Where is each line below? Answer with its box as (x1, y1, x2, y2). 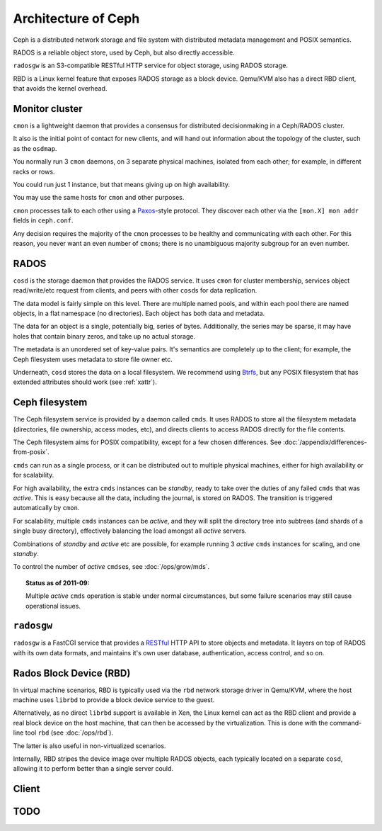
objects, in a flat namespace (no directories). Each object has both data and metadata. (13, 309, 265, 317)
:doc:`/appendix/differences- (283, 438, 367, 446)
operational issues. (25, 601, 81, 610)
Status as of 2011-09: (25, 578, 90, 587)
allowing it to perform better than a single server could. (13, 764, 173, 773)
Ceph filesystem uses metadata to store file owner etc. (13, 355, 173, 363)
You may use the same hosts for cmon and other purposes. (13, 193, 185, 202)
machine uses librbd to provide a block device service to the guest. (13, 696, 215, 704)
